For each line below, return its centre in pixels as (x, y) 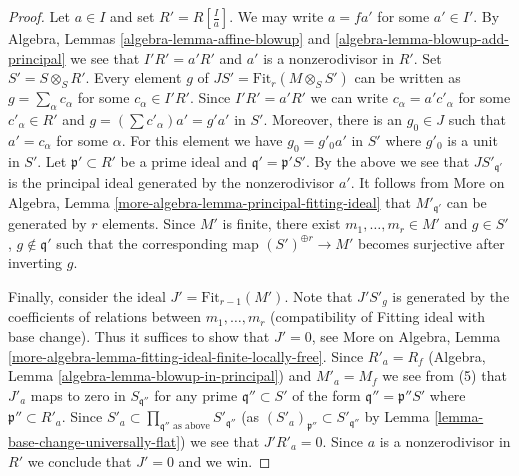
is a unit (472, 139)
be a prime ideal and (184, 160)
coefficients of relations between (105, 316)
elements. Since (149, 223)
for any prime (196, 394)
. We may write (276, 16)
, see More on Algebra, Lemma (406, 335)
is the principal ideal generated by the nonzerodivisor (171, 182)
